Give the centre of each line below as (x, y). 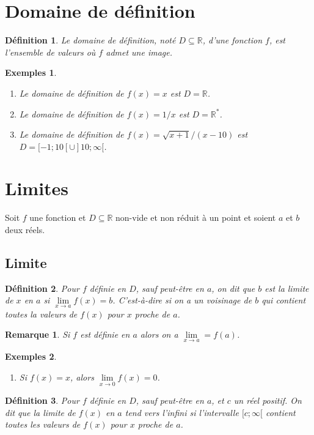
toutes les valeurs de (43, 424)
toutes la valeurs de (41, 314)
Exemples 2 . (31, 356)
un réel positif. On (268, 400)
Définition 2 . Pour (42, 288)
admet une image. (139, 52)
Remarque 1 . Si (38, 334)
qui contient (284, 300)
